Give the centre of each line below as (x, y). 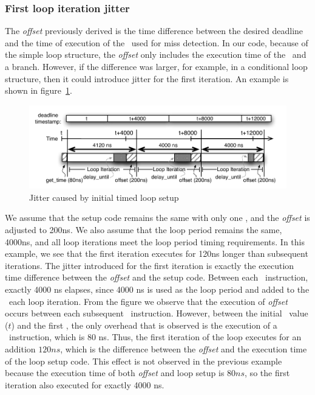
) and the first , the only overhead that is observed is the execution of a (144, 325)
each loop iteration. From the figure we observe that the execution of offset (148, 301)
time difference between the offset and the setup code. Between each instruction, (157, 277)
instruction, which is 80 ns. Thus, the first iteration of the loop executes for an (155, 337)
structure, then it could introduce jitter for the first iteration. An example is (147, 78)
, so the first (267, 373)
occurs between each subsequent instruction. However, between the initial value (157, 313)
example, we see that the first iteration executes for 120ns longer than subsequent (157, 253)
